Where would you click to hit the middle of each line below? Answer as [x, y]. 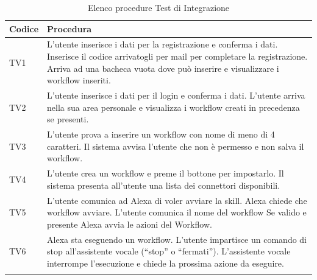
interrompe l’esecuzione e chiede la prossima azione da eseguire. [166, 263]
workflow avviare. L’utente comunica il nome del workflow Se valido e [177, 212]
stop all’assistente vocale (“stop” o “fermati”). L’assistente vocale [169, 251]
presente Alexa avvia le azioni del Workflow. [130, 224]
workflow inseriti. [79, 80]
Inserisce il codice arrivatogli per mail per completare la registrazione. [177, 56]
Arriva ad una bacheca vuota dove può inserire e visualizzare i [163, 68]
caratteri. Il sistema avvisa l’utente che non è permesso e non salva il [176, 146]
